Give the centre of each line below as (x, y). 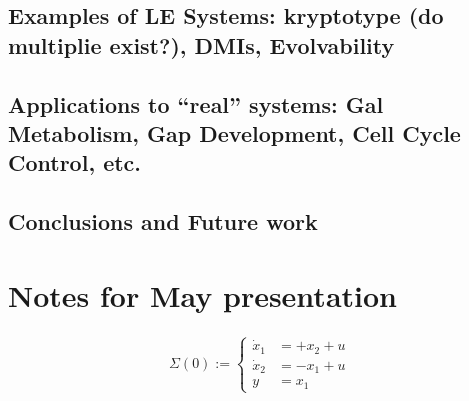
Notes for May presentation (202, 294)
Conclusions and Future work (163, 221)
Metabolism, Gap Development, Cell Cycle (234, 132)
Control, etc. (75, 162)
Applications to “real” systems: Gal (196, 103)
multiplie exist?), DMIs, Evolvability (201, 44)
